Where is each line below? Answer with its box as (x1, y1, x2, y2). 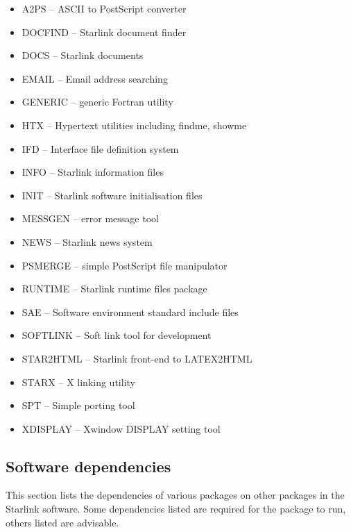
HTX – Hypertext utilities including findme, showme (22, 117, 247, 132)
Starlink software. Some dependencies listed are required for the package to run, (6, 501, 346, 516)
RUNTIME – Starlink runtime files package (22, 281, 207, 296)
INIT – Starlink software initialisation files (22, 188, 203, 202)
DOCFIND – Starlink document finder (22, 24, 187, 39)
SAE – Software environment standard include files (22, 304, 239, 319)
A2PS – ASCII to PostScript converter (22, 1, 187, 15)
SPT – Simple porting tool (22, 398, 135, 413)
